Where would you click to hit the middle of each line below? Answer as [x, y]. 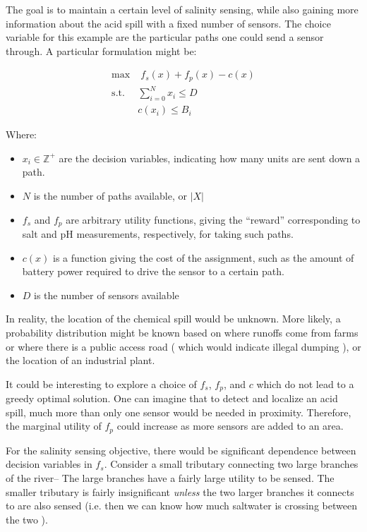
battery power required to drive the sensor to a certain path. [153, 271]
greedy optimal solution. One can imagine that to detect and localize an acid [172, 398]
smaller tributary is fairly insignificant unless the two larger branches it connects [180, 491]
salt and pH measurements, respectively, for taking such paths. [158, 234]
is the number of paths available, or [110, 195]
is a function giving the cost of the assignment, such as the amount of [204, 257]
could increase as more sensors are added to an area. [230, 426]
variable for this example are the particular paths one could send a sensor [165, 37]
